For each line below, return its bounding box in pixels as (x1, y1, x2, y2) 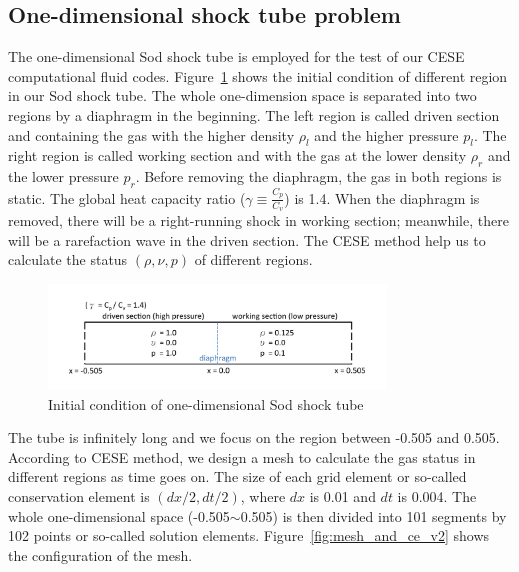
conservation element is (8, 485, 150, 506)
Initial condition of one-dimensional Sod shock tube (48, 393, 364, 414)
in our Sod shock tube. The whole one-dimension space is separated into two (8, 85, 477, 106)
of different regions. (194, 249, 313, 270)
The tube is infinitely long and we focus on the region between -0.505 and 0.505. (8, 427, 500, 448)
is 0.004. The (397, 485, 477, 506)
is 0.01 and (309, 485, 376, 506)
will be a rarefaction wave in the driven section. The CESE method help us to (8, 229, 486, 250)
